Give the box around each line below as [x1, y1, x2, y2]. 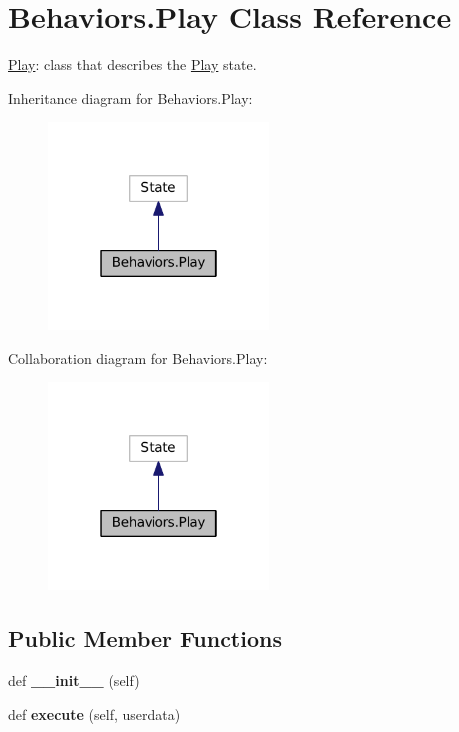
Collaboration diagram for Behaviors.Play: [8, 347, 268, 368]
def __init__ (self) [8, 670, 140, 691]
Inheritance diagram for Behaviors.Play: [8, 87, 253, 108]
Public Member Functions [8, 623, 282, 654]
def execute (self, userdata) [8, 703, 181, 724]
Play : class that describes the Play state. [8, 54, 257, 75]
